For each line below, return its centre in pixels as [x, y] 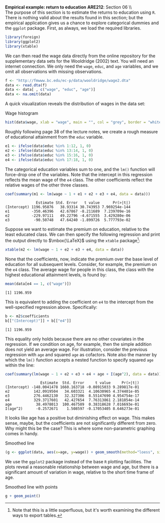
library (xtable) [22, 46]
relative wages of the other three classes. [47, 185]
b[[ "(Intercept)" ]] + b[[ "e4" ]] [38, 321]
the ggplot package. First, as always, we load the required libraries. [73, 28]
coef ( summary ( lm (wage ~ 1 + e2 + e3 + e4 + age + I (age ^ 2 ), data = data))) [84, 374]
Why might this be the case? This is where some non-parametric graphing [80, 428]
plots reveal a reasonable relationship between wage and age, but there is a [82, 467]
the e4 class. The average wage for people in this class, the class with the [80, 269]
